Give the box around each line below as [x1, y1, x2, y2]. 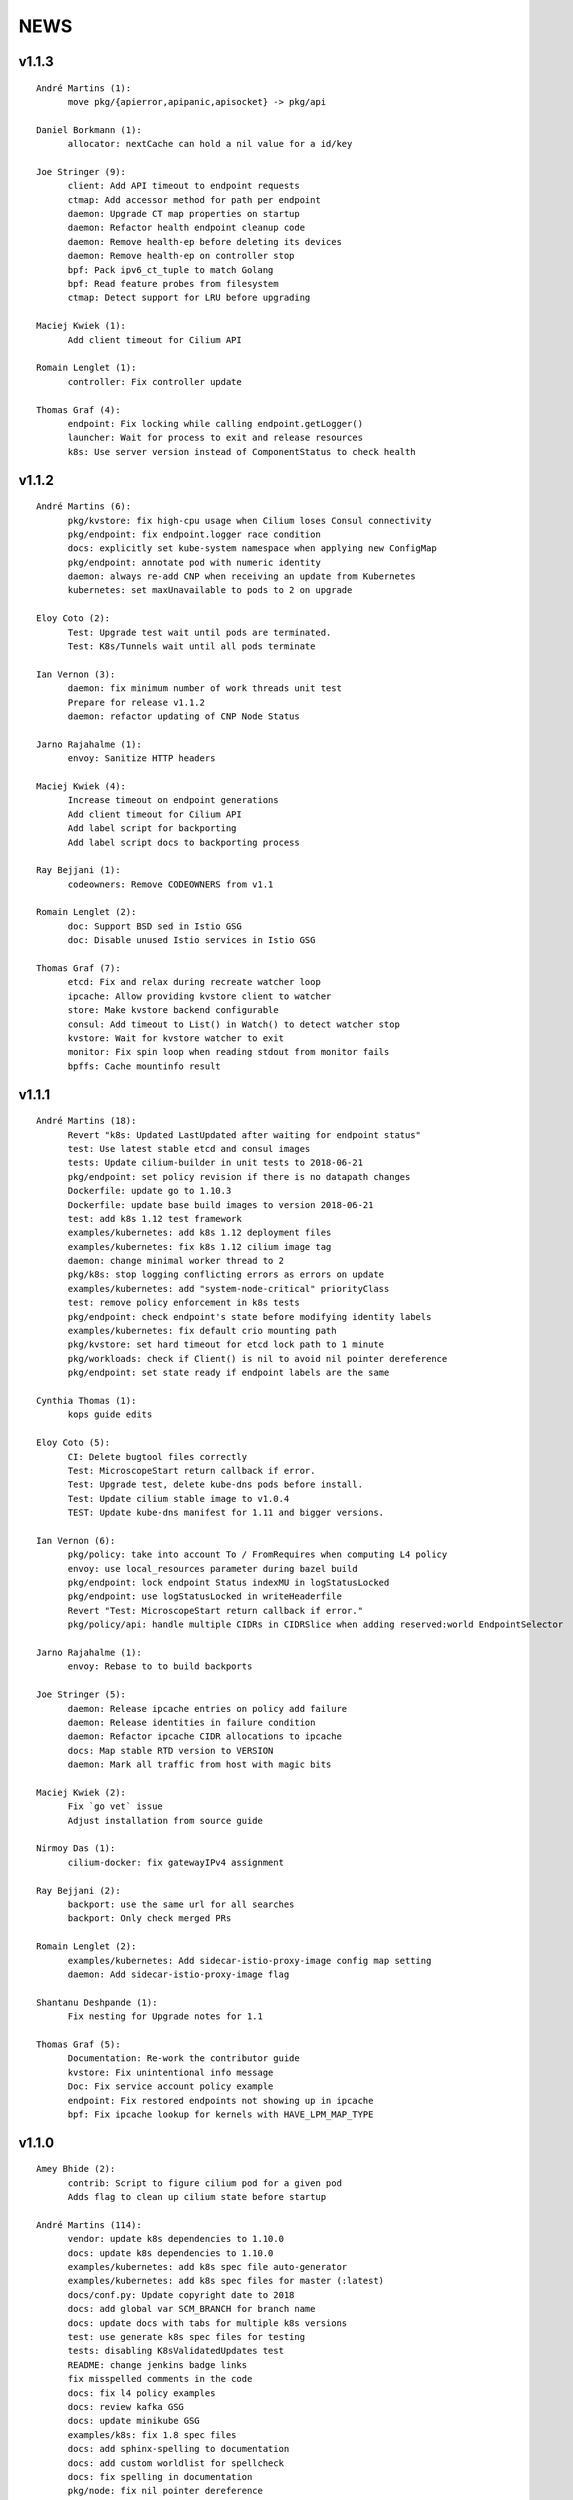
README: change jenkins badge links [67, 2359, 248, 2370]
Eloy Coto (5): [36, 1437, 111, 1449]
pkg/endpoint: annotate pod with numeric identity [67, 556, 322, 568]
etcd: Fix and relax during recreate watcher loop [67, 976, 322, 988]
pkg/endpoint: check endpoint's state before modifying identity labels [67, 1311, 432, 1322]
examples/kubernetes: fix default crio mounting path [67, 1325, 337, 1337]
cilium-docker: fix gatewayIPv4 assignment [67, 1856, 285, 1868]
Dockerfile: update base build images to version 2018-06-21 [67, 1199, 374, 1210]
